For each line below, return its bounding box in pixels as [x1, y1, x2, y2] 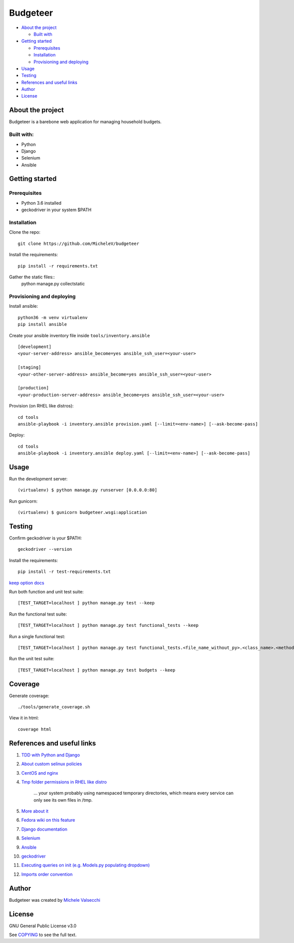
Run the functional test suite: [9, 611, 67, 617]
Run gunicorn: [9, 498, 38, 504]
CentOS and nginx [21, 770, 58, 776]
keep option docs [9, 580, 45, 586]
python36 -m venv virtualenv [18, 315, 88, 320]
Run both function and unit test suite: [9, 589, 84, 595]
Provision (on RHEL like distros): [9, 403, 74, 409]
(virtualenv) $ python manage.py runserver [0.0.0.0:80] [18, 487, 158, 493]
